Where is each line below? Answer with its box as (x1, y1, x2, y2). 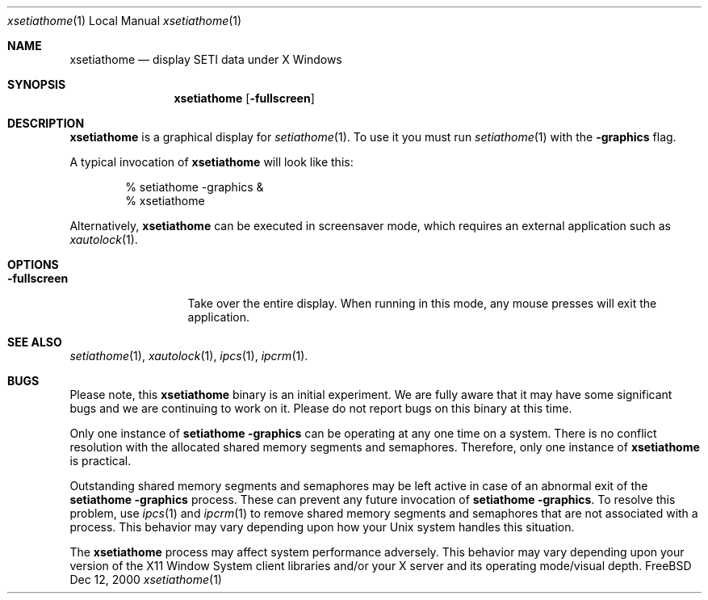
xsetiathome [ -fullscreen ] (174, 91, 315, 105)
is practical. (69, 454, 132, 468)
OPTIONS (7, 258, 59, 271)
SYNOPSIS (7, 78, 66, 91)
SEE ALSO (7, 335, 62, 349)
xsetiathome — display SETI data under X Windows (69, 52, 342, 66)
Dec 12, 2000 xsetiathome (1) (69, 573, 222, 586)
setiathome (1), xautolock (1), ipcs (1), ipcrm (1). (69, 349, 308, 363)
